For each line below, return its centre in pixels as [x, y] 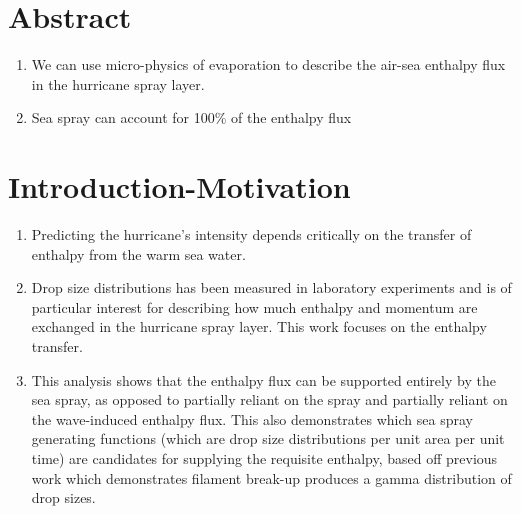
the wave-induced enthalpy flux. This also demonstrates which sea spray [252, 418]
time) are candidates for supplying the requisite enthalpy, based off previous [264, 457]
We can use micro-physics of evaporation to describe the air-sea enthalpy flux [268, 64]
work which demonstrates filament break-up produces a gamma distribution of [271, 477]
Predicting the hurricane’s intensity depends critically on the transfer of [251, 234]
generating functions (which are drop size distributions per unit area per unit [268, 438]
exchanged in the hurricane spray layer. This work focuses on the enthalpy [259, 326]
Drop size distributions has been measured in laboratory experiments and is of [271, 287]
